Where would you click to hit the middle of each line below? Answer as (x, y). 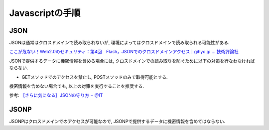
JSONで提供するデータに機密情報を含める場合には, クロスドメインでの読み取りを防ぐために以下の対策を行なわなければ (132, 61)
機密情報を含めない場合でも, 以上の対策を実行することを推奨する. (77, 86)
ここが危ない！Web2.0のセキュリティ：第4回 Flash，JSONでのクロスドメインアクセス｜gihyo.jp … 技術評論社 (124, 52)
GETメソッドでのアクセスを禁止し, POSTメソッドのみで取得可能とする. (95, 77)
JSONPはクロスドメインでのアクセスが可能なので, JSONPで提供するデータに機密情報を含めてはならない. (117, 122)
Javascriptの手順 (45, 13)
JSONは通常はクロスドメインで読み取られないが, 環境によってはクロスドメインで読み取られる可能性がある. (119, 43)
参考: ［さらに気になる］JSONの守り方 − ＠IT (56, 95)
